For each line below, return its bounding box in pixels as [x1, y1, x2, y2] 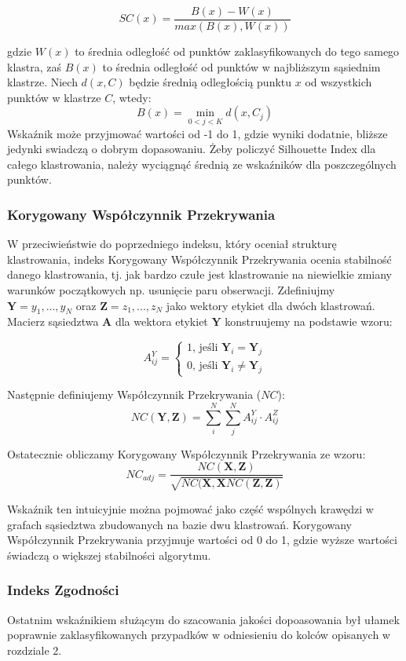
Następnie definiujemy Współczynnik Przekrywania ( [7, 386, 262, 403]
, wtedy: [112, 89, 152, 105]
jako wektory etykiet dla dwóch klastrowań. [166, 297, 375, 313]
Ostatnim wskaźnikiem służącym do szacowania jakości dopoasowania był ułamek [7, 611, 400, 627]
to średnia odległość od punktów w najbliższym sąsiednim [102, 58, 381, 75]
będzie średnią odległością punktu [129, 74, 292, 90]
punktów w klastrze [7, 89, 101, 105]
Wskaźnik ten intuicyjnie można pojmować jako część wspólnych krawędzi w [7, 500, 374, 517]
